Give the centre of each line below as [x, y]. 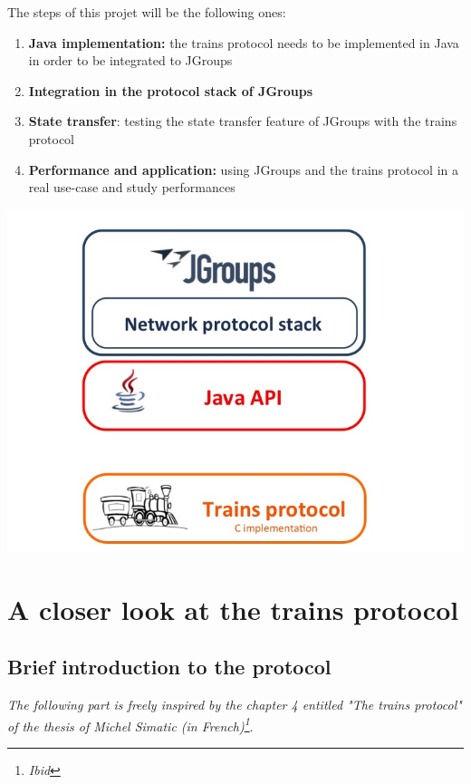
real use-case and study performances [132, 187]
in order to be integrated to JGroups [130, 60]
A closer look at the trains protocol [233, 609]
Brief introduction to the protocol [169, 667]
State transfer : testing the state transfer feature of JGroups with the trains [243, 121]
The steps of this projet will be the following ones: [147, 12]
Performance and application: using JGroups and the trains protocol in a [244, 169]
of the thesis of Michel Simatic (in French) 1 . [130, 724]
